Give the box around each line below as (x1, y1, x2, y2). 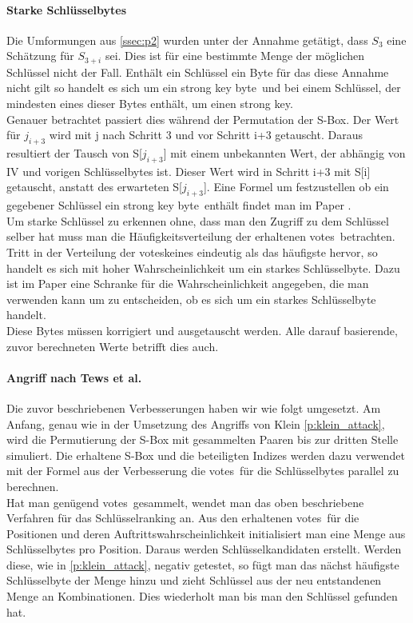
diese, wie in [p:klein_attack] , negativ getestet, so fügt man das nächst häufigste (6, 556, 399, 573)
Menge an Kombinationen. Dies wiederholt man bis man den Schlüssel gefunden (6, 588, 398, 605)
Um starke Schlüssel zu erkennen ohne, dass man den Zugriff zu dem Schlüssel (6, 212, 389, 229)
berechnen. (6, 477, 59, 494)
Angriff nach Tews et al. (6, 369, 142, 385)
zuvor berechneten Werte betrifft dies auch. (6, 337, 219, 354)
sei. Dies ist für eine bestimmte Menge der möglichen (105, 47, 364, 64)
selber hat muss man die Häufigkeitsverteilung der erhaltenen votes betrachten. (6, 228, 395, 245)
